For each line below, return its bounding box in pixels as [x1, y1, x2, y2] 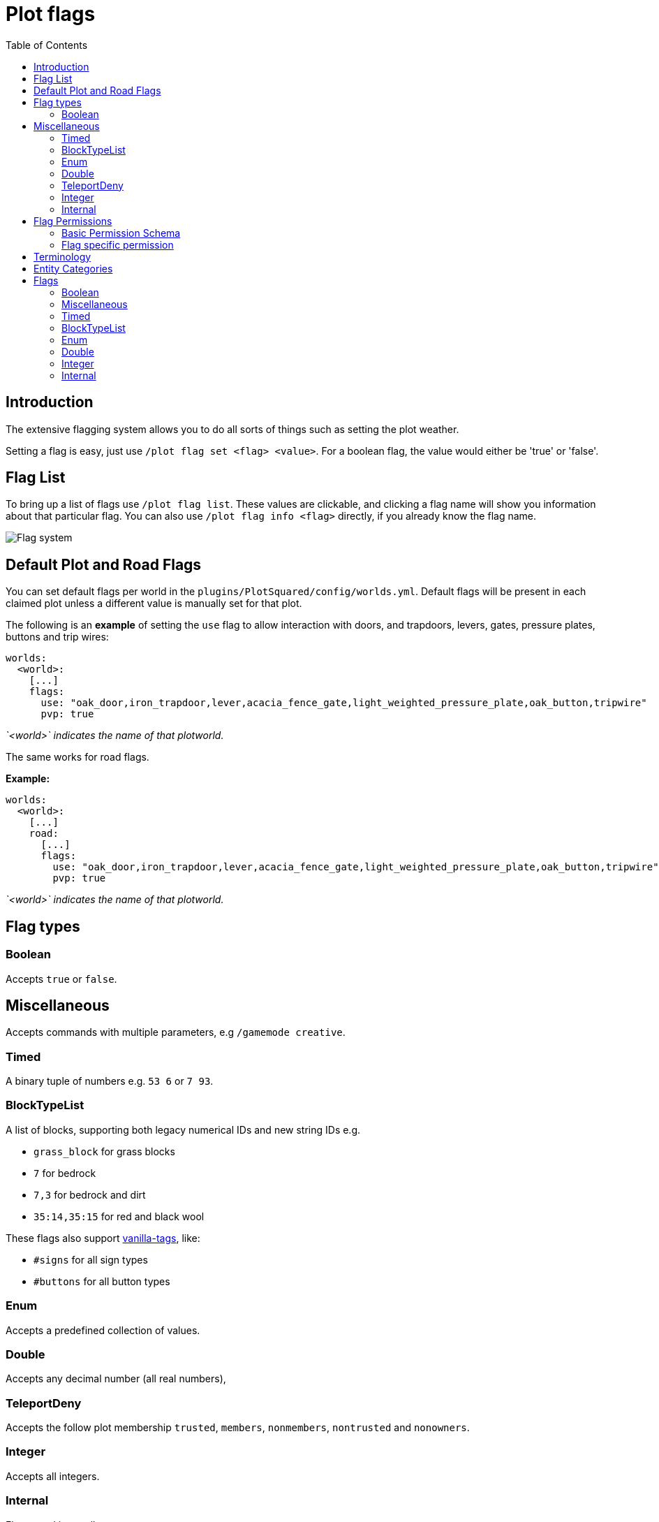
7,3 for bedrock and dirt [34, 1188, 146, 1201]
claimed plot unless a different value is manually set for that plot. [6, 597, 302, 610]
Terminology [34, 250, 91, 263]
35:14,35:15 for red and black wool [34, 1210, 205, 1222]
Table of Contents [6, 38, 88, 51]
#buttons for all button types [34, 1275, 170, 1287]
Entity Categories [34, 262, 113, 275]
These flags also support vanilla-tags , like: [6, 1231, 200, 1244]
